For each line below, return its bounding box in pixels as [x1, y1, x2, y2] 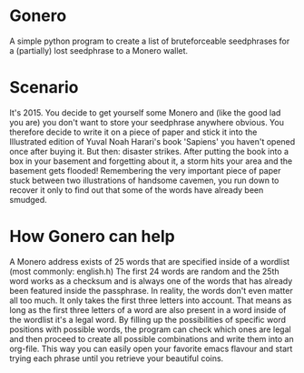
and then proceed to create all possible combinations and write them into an [9, 333, 294, 344]
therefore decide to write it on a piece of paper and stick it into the [9, 126, 258, 137]
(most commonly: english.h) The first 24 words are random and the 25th [9, 266, 279, 277]
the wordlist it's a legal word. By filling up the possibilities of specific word [9, 314, 286, 325]
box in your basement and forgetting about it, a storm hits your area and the [9, 156, 293, 166]
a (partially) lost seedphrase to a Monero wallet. [9, 45, 189, 55]
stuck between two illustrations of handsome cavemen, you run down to [9, 175, 279, 186]
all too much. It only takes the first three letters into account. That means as [9, 295, 292, 306]
